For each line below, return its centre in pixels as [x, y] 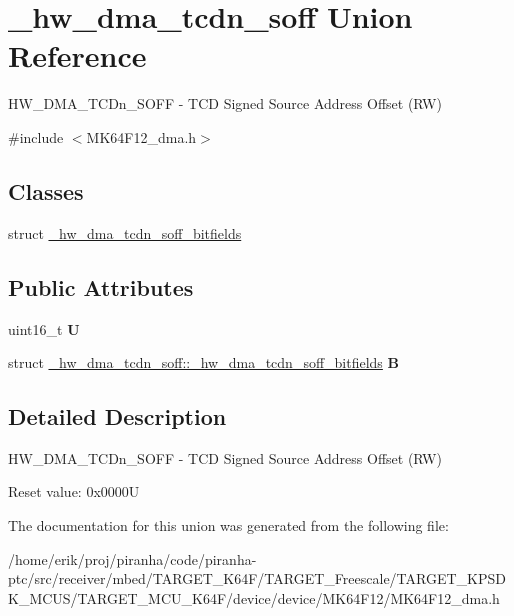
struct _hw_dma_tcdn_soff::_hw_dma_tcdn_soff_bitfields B [203, 362]
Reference [77, 55]
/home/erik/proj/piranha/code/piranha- [132, 558]
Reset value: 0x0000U [74, 491]
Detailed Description [117, 416]
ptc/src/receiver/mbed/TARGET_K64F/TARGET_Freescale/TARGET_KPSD [257, 578]
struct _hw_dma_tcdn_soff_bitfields [125, 232]
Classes [46, 190]
